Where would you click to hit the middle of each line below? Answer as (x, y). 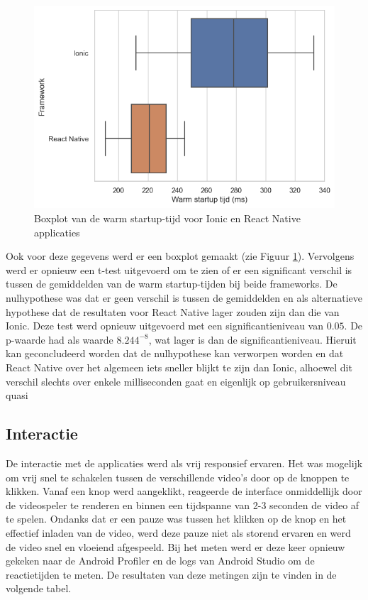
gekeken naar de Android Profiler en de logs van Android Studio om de (160, 561)
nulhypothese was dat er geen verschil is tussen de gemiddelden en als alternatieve (184, 298)
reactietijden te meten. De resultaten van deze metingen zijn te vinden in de (171, 574)
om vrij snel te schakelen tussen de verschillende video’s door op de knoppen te (178, 477)
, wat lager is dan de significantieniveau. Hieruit (252, 339)
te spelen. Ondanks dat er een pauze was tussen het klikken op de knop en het (176, 519)
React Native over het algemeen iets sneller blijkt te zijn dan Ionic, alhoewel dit (179, 367)
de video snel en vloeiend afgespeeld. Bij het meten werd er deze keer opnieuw (175, 546)
